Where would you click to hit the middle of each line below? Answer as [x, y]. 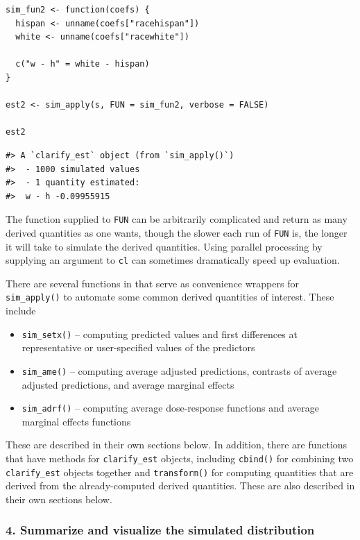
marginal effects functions [76, 421]
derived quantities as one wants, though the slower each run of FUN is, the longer [177, 232]
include [21, 311]
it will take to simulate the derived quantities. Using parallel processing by [164, 246]
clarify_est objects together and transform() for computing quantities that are [180, 472]
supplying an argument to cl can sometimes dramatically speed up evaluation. [173, 260]
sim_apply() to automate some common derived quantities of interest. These [170, 297]
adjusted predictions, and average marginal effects [128, 384]
